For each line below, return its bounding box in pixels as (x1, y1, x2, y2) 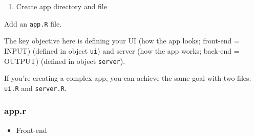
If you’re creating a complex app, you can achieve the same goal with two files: (4, 73, 251, 83)
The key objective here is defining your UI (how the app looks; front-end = (4, 35, 240, 46)
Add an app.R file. (4, 18, 62, 29)
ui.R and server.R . (4, 82, 67, 93)
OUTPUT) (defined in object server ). (4, 55, 125, 66)
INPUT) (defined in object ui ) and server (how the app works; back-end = (4, 45, 240, 56)
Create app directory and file (16, 1, 107, 11)
